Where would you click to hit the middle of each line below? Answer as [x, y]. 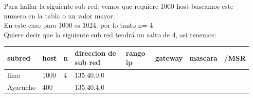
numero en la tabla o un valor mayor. [60, 15]
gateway [169, 57]
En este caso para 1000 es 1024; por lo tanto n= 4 [79, 25]
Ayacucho [21, 87]
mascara [203, 57]
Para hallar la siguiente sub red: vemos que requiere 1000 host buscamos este [119, 6]
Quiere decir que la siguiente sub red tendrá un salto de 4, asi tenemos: [110, 34]
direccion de [95, 53]
